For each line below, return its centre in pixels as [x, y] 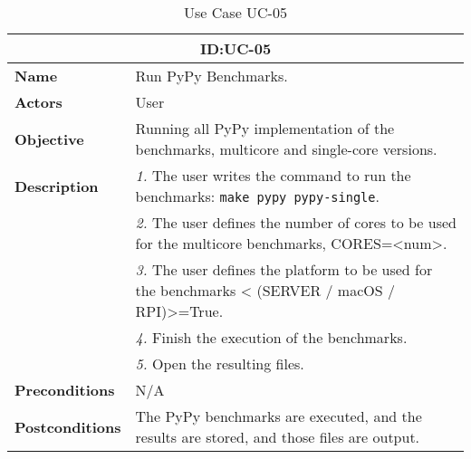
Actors [38, 102]
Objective [49, 139]
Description [57, 186]
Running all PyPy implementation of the [265, 128]
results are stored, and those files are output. [278, 437]
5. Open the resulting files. [220, 363]
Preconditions [65, 390]
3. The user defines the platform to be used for [284, 269]
